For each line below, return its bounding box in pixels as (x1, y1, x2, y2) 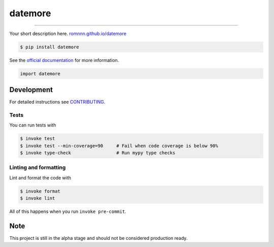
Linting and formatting (9, 164, 66, 171)
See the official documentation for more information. (9, 57, 119, 63)
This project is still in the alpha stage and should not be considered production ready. (9, 235, 188, 241)
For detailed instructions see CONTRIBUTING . (9, 99, 106, 105)
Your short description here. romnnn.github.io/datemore (9, 30, 127, 37)
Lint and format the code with (9, 174, 71, 180)
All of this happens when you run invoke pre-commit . (9, 208, 126, 214)
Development (9, 85, 53, 94)
